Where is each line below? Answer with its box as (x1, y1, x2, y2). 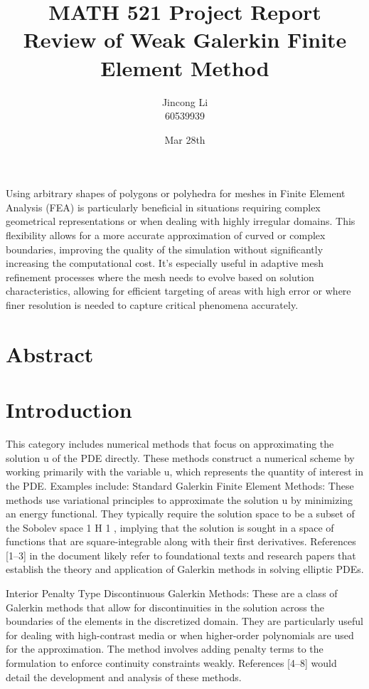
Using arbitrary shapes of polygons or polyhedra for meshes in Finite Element (6, 186, 346, 201)
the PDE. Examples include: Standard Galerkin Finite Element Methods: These (6, 478, 354, 493)
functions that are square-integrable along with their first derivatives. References (6, 534, 356, 549)
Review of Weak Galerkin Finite (23, 25, 347, 54)
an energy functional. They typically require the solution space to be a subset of (6, 506, 355, 521)
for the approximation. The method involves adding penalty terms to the (6, 641, 323, 656)
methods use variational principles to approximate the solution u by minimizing (6, 492, 353, 507)
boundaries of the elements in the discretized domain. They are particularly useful (6, 614, 363, 628)
